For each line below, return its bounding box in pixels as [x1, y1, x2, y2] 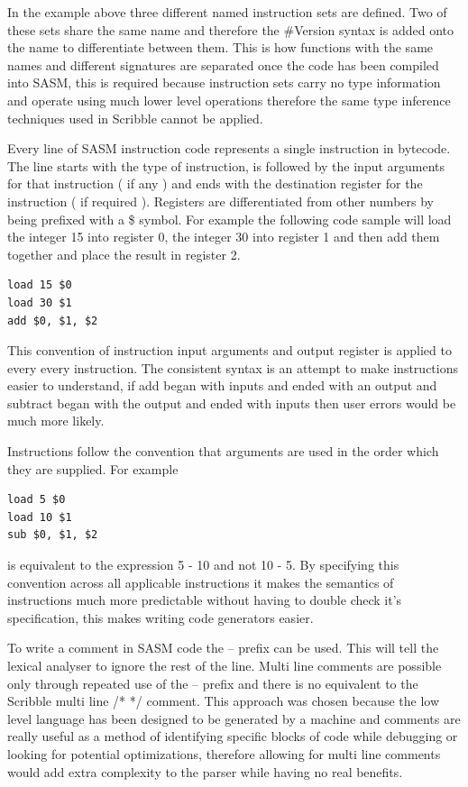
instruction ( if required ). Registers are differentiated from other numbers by [7, 191, 434, 210]
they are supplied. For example [7, 459, 179, 478]
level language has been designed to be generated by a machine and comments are [7, 709, 461, 728]
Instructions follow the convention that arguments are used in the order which [7, 442, 439, 461]
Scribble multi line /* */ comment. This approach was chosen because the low [7, 691, 440, 710]
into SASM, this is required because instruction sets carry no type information [7, 73, 441, 92]
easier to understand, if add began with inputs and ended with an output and [7, 376, 437, 395]
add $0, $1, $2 [7, 314, 98, 327]
